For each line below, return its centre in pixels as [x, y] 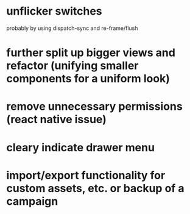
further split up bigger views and [91, 53]
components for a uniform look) [88, 79]
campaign [32, 201]
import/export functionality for [86, 175]
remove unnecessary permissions [94, 106]
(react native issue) [56, 119]
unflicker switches [54, 11]
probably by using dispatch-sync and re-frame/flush [72, 28]
